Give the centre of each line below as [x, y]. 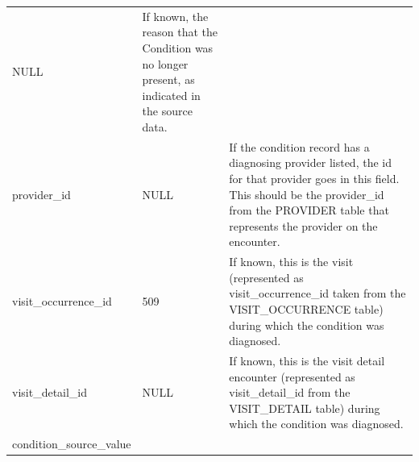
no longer [165, 63]
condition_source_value [72, 444]
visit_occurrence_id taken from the [317, 293]
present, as [168, 79]
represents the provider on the [303, 225]
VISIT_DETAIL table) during [305, 408]
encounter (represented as [292, 376]
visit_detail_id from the [290, 392]
